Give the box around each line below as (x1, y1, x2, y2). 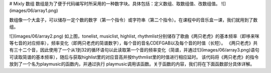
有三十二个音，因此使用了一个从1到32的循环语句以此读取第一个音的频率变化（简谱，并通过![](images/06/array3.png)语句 (9, 47, 259, 53)
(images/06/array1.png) (9, 7, 58, 13)
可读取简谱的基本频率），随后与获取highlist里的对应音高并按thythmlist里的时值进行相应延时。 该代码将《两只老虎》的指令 (9, 54, 259, 60)
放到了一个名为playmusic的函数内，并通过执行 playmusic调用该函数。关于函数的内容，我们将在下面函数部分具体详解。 (9, 61, 255, 67)
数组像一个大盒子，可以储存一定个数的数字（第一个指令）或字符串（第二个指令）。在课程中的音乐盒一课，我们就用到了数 (9, 16, 258, 22)
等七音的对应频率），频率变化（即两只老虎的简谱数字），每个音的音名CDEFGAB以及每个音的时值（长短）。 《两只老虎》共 (9, 40, 258, 46)
